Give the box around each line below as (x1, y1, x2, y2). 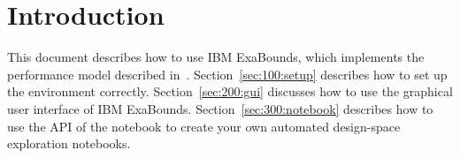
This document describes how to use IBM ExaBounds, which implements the (7, 48, 425, 66)
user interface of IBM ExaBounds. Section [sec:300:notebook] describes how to (7, 99, 433, 117)
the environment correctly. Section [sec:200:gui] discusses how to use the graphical (7, 82, 453, 101)
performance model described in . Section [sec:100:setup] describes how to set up (7, 64, 448, 83)
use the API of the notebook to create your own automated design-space (7, 117, 401, 135)
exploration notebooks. (7, 134, 131, 153)
